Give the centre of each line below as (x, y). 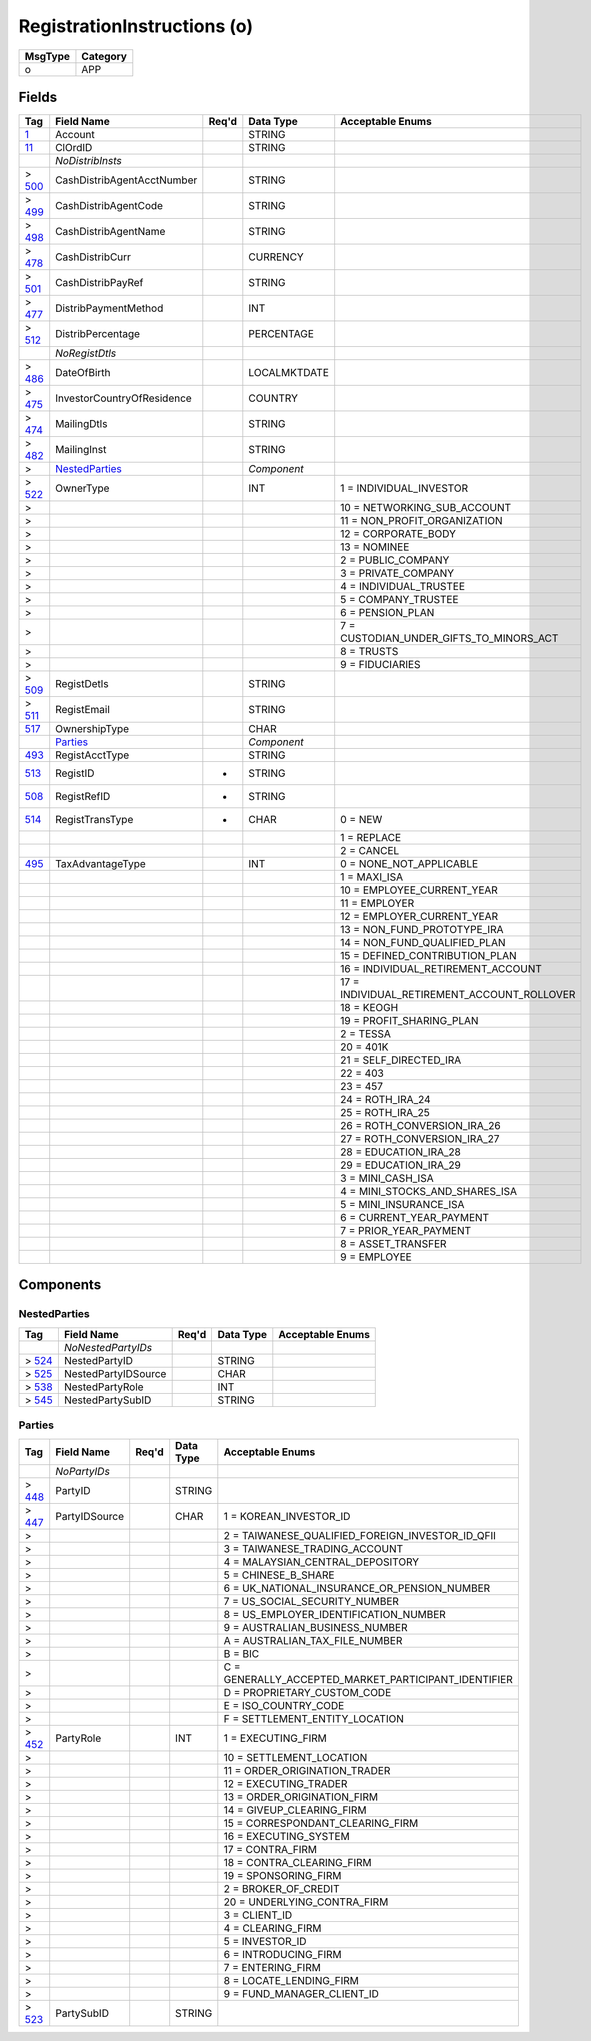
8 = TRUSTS (369, 652)
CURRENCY (276, 257)
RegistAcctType (92, 755)
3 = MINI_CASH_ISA (387, 1178)
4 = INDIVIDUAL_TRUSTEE (402, 587)
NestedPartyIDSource (115, 1373)
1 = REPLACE (371, 838)
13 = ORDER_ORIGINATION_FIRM (301, 1797)
